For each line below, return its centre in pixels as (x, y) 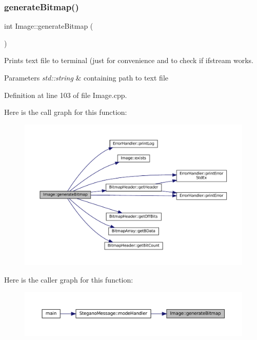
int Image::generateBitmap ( (49, 26)
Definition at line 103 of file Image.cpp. (66, 95)
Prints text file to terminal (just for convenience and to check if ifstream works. (129, 60)
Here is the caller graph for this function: (69, 279)
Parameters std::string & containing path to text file (86, 77)
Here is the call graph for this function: (66, 112)
